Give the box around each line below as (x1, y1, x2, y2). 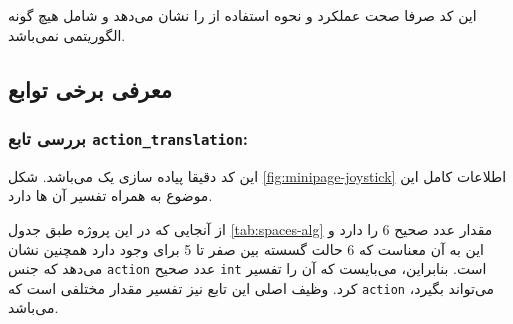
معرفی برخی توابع (8, 73, 173, 104)
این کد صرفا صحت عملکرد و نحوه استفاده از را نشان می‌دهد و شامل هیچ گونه (8, 5, 477, 25)
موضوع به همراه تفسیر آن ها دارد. (8, 185, 213, 206)
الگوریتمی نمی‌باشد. (8, 24, 126, 45)
